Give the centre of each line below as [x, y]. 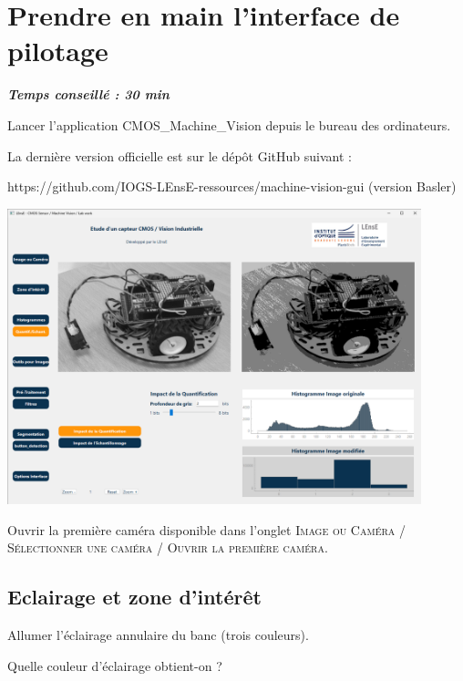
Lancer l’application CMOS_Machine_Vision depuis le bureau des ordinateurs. [229, 124]
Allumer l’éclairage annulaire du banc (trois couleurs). [158, 634]
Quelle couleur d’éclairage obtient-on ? [115, 665]
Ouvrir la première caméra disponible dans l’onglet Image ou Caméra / [206, 529]
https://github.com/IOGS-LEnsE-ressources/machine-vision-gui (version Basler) [232, 186]
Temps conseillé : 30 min [88, 94]
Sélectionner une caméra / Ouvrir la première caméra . [168, 547]
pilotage [58, 51]
